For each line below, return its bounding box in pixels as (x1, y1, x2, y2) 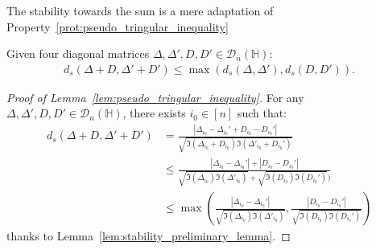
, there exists (122, 105, 186, 121)
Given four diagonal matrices (6, 45, 150, 62)
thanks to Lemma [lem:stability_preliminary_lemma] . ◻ (6, 227, 291, 244)
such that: (237, 105, 287, 121)
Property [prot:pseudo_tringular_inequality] (6, 18, 229, 35)
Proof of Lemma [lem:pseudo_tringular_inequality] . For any (6, 88, 304, 105)
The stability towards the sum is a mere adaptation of (6, 2, 274, 18)
